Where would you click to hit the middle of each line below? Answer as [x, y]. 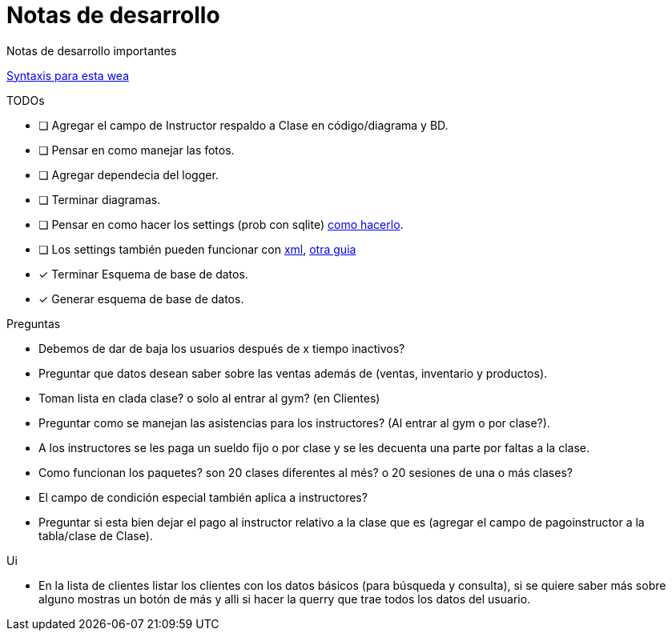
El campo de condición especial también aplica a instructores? [203, 497]
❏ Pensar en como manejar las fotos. [137, 150]
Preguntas [34, 323]
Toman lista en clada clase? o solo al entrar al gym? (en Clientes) [209, 398]
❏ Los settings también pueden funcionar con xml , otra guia [197, 249]
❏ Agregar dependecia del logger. [129, 174]
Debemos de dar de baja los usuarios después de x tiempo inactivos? [222, 348]
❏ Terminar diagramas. [100, 199]
